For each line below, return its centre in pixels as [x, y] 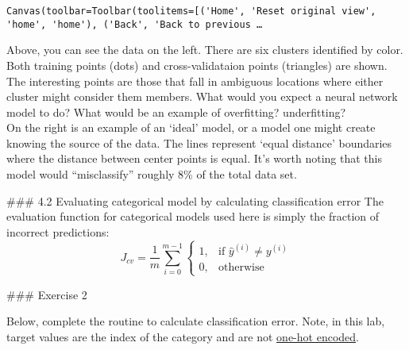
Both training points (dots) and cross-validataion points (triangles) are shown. [197, 65]
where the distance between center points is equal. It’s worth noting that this [194, 158]
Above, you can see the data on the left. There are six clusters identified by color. [205, 50]
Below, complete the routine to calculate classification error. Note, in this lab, [196, 321]
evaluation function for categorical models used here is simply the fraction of [193, 216]
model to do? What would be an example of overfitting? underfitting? [176, 112]
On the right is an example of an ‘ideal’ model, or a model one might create [191, 127]
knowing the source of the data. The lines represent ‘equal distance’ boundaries [199, 142]
